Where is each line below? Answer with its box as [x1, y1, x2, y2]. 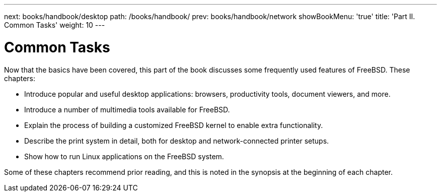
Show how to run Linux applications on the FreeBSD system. [24, 152, 224, 161]
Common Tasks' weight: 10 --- [4, 21, 105, 29]
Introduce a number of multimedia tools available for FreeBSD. [24, 105, 230, 114]
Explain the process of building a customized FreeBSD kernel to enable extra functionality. [24, 120, 323, 129]
